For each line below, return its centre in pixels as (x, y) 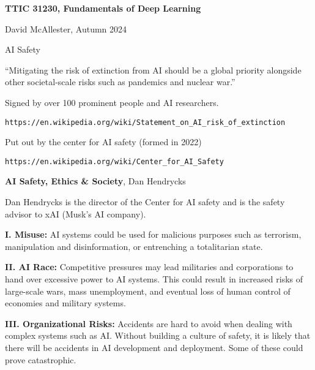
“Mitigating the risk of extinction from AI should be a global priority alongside (153, 70)
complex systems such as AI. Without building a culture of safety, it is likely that (158, 335)
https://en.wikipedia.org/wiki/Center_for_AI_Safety (114, 161)
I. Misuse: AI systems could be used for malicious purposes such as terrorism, (153, 234)
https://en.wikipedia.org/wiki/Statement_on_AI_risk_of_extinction (145, 122)
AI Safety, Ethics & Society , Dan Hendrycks (95, 181)
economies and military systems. (65, 303)
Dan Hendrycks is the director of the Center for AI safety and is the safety (145, 202)
